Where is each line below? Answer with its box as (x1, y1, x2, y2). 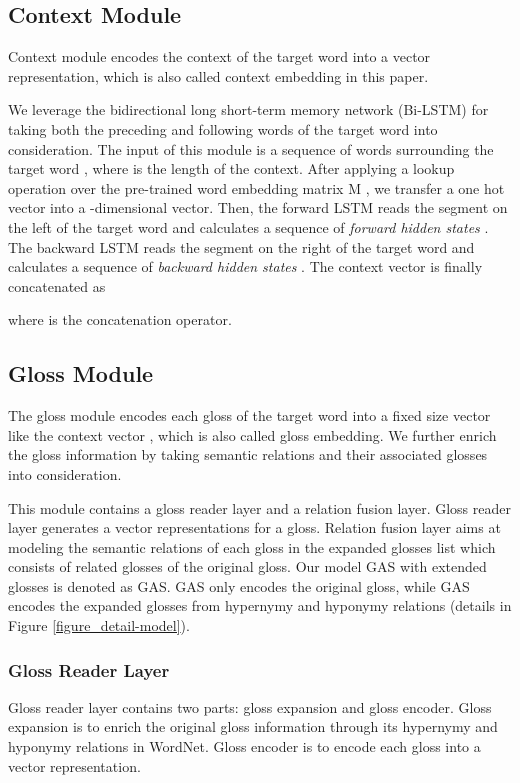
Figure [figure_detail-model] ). (8, 615, 190, 636)
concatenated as (8, 275, 106, 296)
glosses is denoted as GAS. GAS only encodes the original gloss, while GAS (8, 575, 470, 596)
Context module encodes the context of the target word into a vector (8, 46, 431, 67)
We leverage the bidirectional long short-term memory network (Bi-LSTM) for (8, 99, 489, 120)
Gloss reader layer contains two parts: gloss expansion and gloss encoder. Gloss (8, 696, 492, 717)
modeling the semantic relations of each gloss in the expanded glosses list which (8, 536, 496, 557)
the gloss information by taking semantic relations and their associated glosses (8, 444, 488, 465)
